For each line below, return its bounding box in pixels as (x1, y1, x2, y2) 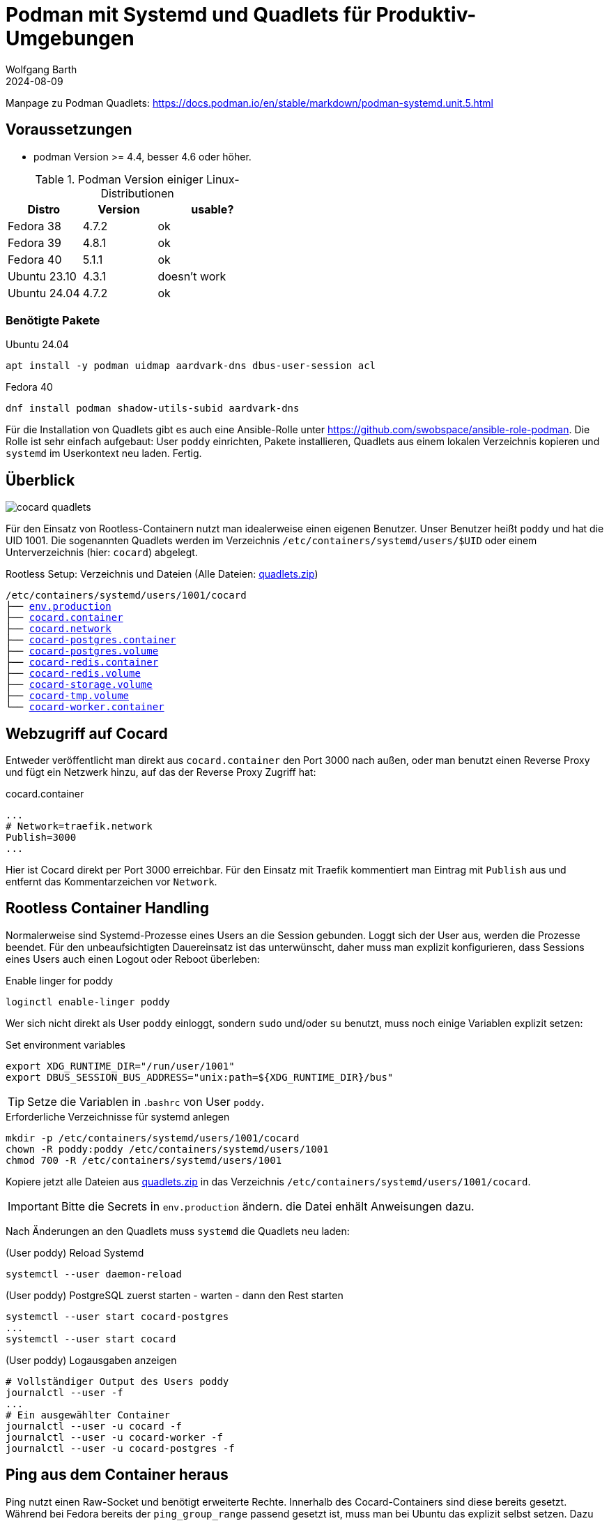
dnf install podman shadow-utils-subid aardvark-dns (6, 403, 300, 414)
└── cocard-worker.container (6, 701, 164, 713)
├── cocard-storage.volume (6, 679, 153, 691)
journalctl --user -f (6, 1386, 123, 1398)
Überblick (6, 471, 75, 489)
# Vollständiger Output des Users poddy (6, 1375, 229, 1387)
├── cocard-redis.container (6, 657, 159, 668)
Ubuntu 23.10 (8, 269, 77, 283)
